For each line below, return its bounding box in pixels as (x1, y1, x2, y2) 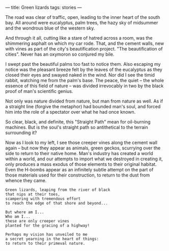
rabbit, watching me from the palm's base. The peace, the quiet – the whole (5, 78, 164, 83)
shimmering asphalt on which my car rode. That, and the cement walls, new (5, 40, 164, 46)
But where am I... (5, 210, 44, 215)
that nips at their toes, (5, 192, 60, 197)
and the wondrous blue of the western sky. (5, 25, 95, 31)
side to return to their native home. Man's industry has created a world (5, 150, 153, 156)
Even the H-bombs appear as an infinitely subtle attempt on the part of (5, 167, 154, 172)
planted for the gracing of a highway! (5, 223, 90, 228)
